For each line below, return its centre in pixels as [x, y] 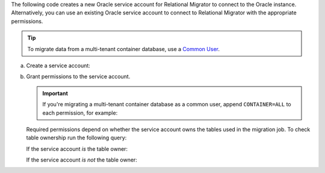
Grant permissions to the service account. [78, 77]
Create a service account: [58, 65]
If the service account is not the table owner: [82, 160]
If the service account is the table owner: [77, 149]
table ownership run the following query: [76, 138]
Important [55, 93]
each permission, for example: [80, 113]
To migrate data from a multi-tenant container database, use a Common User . [123, 49]
